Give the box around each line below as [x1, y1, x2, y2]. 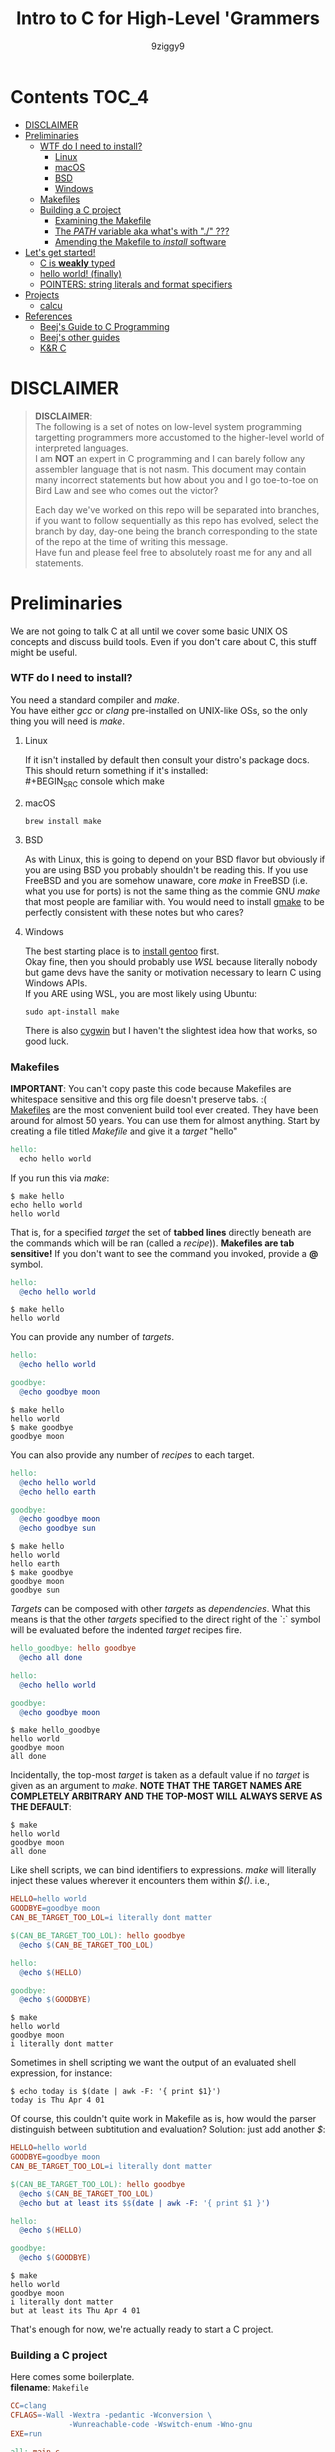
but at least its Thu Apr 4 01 [10, 2306, 141, 2316]
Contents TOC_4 [10, 85, 150, 108]
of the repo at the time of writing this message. [34, 535, 229, 547]
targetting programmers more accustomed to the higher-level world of [34, 431, 325, 443]
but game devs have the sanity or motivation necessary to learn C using [24, 966, 322, 978]
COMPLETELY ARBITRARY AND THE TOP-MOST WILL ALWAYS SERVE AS [10, 1790, 323, 1802]
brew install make [24, 816, 102, 826]
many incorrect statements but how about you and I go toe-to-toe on [34, 473, 319, 486]
